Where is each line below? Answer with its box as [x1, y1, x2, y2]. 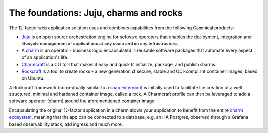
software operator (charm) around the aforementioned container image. [9, 98, 156, 104]
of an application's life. [21, 54, 68, 60]
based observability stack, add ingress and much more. [9, 121, 123, 127]
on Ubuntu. [21, 75, 45, 81]
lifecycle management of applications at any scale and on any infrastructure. [21, 41, 178, 46]
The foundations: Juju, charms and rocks [9, 7, 183, 18]
